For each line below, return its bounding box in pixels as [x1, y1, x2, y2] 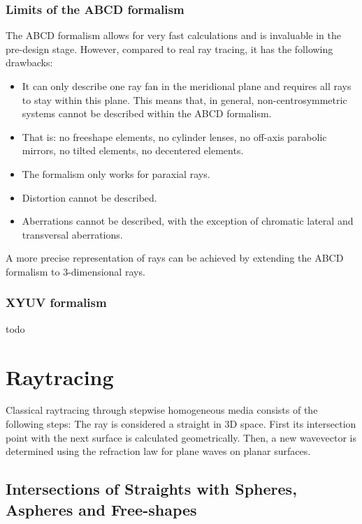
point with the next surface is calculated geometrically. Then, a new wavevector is [6, 430, 356, 444]
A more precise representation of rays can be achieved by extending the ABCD [6, 250, 344, 265]
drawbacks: [6, 55, 53, 70]
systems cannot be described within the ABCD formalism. [22, 106, 272, 121]
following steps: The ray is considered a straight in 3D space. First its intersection [6, 417, 356, 431]
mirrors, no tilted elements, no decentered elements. [22, 143, 244, 158]
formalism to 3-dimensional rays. [6, 264, 145, 278]
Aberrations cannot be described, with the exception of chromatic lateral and [22, 214, 354, 228]
